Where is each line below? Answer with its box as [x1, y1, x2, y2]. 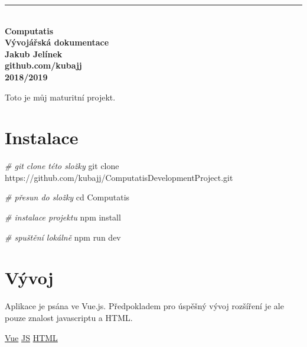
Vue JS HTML [5, 331, 58, 343]
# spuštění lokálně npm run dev [5, 231, 121, 243]
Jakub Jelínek [5, 47, 63, 60]
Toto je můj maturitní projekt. [5, 90, 116, 103]
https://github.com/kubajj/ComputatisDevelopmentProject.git [5, 171, 233, 183]
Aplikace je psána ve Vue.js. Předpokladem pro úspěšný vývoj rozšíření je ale [5, 300, 284, 312]
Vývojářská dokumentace [5, 36, 109, 48]
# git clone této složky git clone [5, 160, 119, 172]
